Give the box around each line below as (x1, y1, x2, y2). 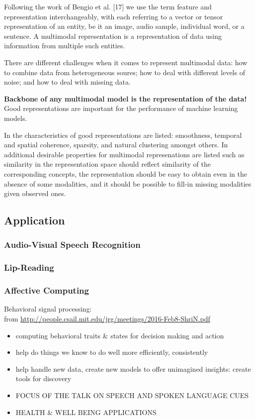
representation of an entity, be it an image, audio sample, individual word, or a (4, 21, 245, 31)
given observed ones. (4, 188, 66, 199)
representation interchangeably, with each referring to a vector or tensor (4, 11, 223, 21)
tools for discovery (15, 373, 72, 384)
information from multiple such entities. (4, 40, 125, 51)
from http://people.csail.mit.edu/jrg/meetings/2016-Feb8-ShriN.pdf (4, 313, 210, 323)
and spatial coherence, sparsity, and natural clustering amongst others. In (4, 139, 228, 150)
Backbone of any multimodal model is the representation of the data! (4, 93, 247, 104)
